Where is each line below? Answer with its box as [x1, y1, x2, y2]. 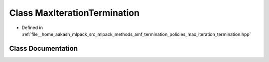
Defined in [21, 25, 43, 31]
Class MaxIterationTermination [9, 7, 139, 18]
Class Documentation [9, 44, 78, 53]
